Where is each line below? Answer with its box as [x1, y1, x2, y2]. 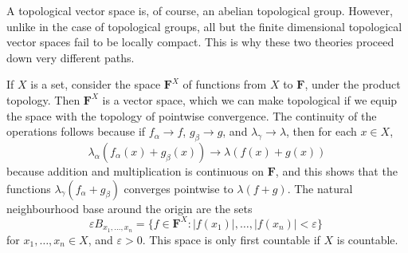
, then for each [286, 123, 357, 140]
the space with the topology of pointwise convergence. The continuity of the [6, 107, 377, 124]
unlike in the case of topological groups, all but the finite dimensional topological [6, 18, 402, 34]
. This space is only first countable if [142, 231, 320, 247]
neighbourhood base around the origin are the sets [6, 200, 253, 216]
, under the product [304, 76, 401, 93]
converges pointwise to [124, 180, 233, 196]
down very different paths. [6, 49, 135, 65]
